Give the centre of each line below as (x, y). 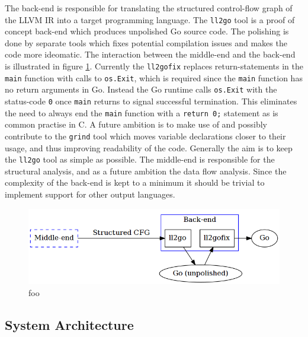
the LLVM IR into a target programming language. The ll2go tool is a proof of (150, 19)
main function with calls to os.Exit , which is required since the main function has (154, 77)
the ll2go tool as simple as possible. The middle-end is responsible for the (140, 159)
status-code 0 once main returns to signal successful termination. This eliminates (151, 101)
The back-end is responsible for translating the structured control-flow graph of (149, 8)
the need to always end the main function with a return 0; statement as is (142, 112)
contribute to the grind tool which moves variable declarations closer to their (145, 136)
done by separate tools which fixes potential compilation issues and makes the (146, 42)
